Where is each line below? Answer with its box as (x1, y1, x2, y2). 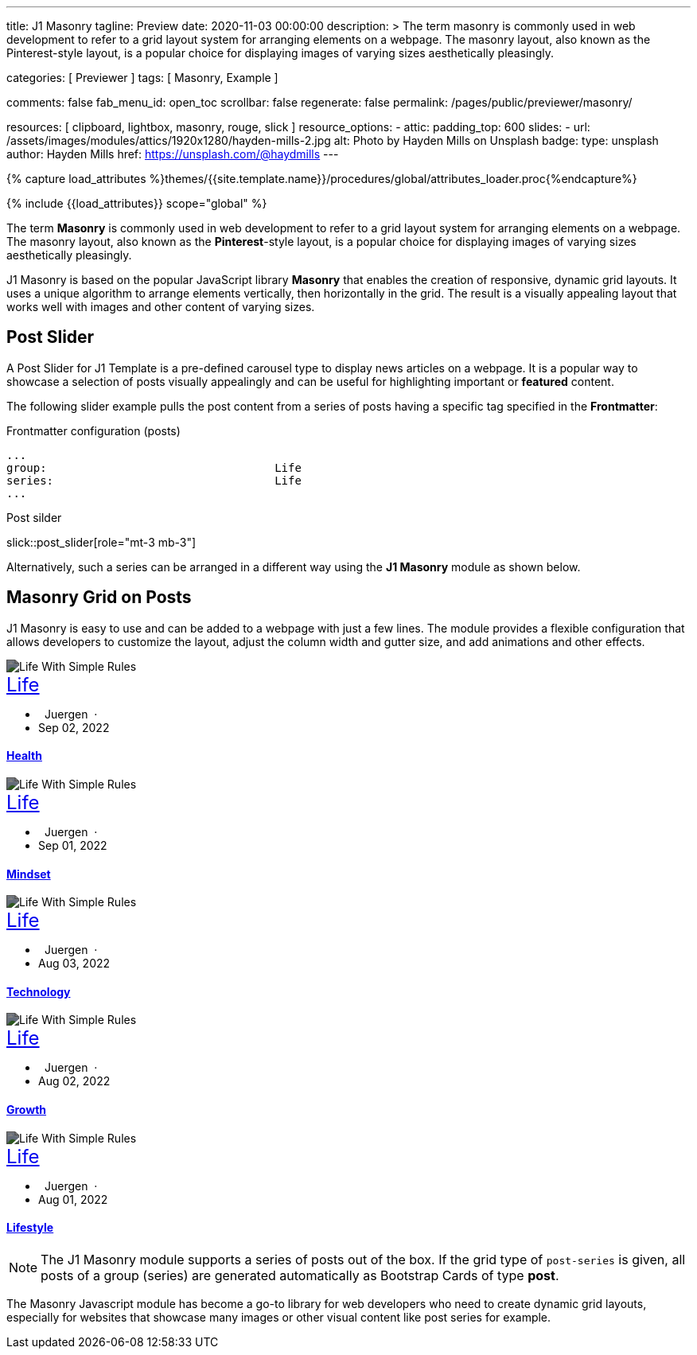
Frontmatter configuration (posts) (6, 423, 181, 438)
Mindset (6, 866, 51, 881)
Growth (6, 1102, 47, 1116)
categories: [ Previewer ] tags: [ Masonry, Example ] (6, 71, 278, 84)
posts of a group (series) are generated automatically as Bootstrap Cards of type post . (41, 1267, 559, 1283)
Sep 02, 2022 (38, 720, 110, 734)
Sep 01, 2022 (38, 838, 107, 852)
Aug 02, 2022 (38, 1074, 111, 1088)
